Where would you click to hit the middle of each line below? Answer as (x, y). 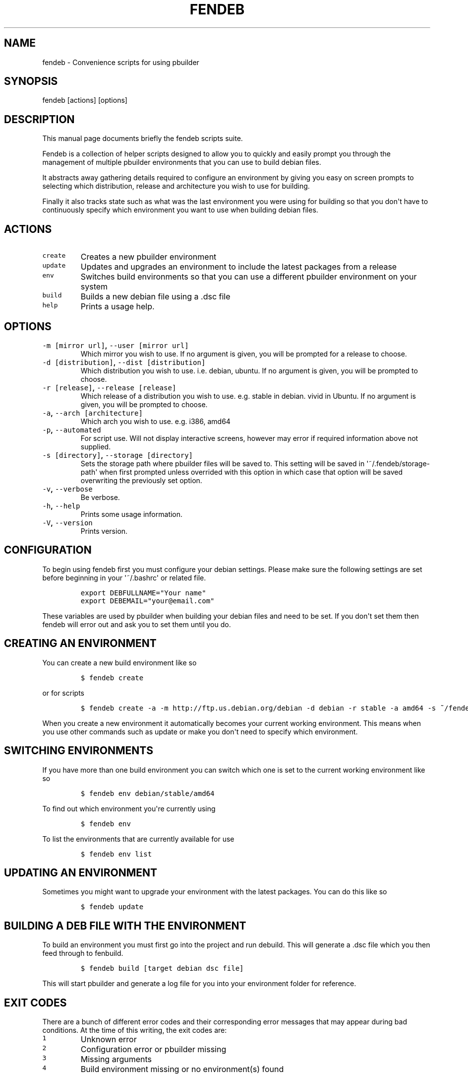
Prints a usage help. (117, 307)
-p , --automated (72, 430)
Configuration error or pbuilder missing (153, 1049)
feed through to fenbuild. (83, 953)
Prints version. (104, 531)
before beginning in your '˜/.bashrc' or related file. (124, 577)
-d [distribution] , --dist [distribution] (124, 362)
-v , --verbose (67, 489)
